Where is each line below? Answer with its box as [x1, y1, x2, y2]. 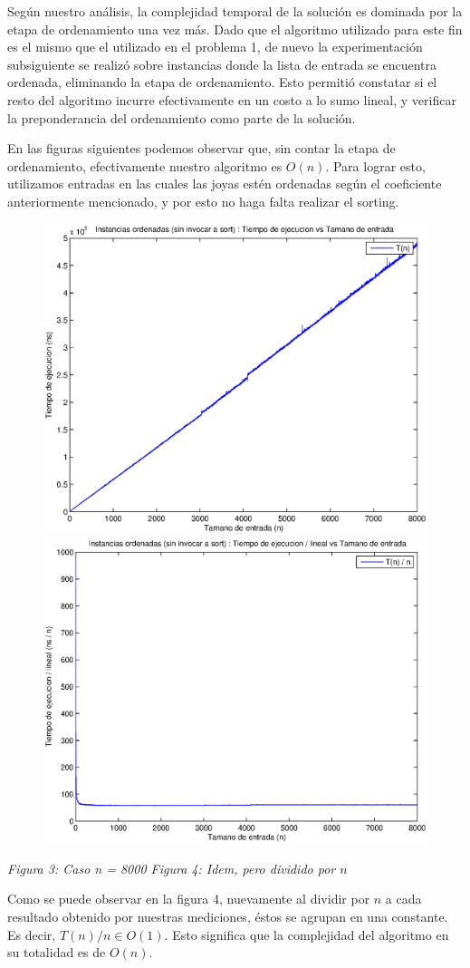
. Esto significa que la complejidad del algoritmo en [164, 924, 449, 944]
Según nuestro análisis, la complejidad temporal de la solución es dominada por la [7, 2, 463, 20]
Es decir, [7, 924, 56, 944]
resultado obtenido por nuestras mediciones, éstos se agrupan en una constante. [7, 906, 448, 925]
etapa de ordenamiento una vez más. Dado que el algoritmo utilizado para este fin [7, 19, 463, 38]
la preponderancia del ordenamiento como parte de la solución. [7, 108, 356, 127]
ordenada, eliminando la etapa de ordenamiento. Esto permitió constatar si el [7, 73, 437, 92]
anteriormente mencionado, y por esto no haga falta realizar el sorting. [7, 191, 399, 210]
